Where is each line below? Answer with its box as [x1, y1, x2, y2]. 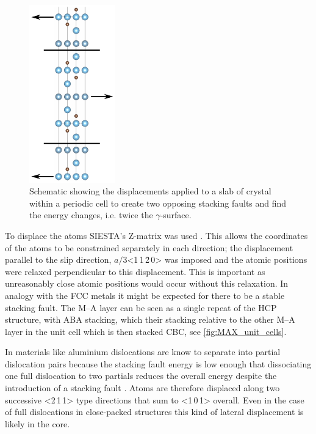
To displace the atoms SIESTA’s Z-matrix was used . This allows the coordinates [5, 229, 308, 241]
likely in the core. [5, 417, 70, 430]
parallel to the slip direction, [5, 253, 112, 266]
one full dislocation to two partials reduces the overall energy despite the [5, 369, 277, 382]
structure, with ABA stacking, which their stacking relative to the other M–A [5, 313, 295, 326]
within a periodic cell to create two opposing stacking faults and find [29, 196, 287, 209]
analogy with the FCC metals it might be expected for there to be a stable [5, 289, 285, 301]
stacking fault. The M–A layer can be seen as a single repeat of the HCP [5, 301, 277, 314]
